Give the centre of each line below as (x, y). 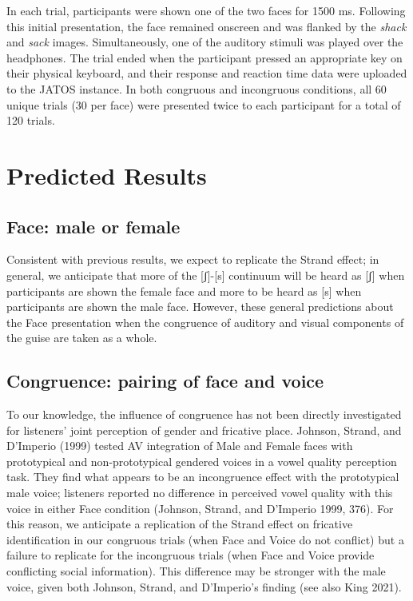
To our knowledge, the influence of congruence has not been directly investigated (204, 414)
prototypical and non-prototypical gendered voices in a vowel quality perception (202, 461)
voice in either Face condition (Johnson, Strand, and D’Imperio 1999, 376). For (200, 508)
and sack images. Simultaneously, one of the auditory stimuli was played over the (205, 42)
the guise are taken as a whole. (82, 338)
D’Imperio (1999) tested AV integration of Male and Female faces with (180, 446)
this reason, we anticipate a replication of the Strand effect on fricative (180, 524)
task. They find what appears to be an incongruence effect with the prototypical (203, 477)
